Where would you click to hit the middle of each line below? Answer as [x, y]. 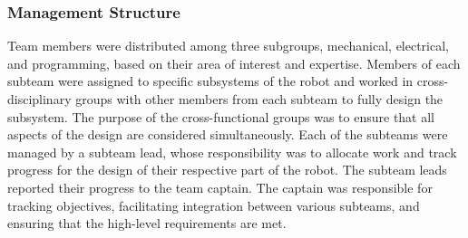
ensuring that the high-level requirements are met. [147, 223]
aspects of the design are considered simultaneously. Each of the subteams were [228, 134]
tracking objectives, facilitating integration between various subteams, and [214, 205]
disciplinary [39, 99]
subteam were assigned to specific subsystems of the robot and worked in [210, 81]
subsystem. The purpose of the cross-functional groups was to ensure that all [221, 116]
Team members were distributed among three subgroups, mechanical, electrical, [229, 46]
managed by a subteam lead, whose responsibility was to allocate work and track [232, 152]
